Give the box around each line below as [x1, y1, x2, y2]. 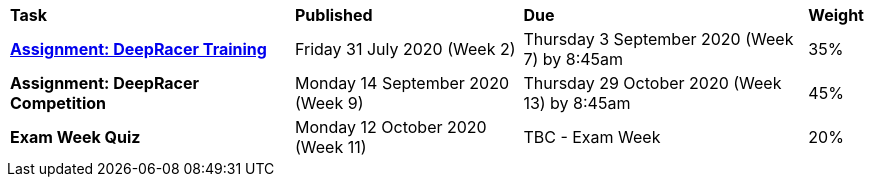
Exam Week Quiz [10, 127, 141, 147]
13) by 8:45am [523, 93, 631, 113]
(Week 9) [295, 93, 364, 113]
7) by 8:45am [523, 49, 624, 69]
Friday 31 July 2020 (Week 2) [295, 39, 516, 59]
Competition [10, 93, 107, 113]
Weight [808, 5, 864, 25]
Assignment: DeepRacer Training [10, 39, 267, 59]
